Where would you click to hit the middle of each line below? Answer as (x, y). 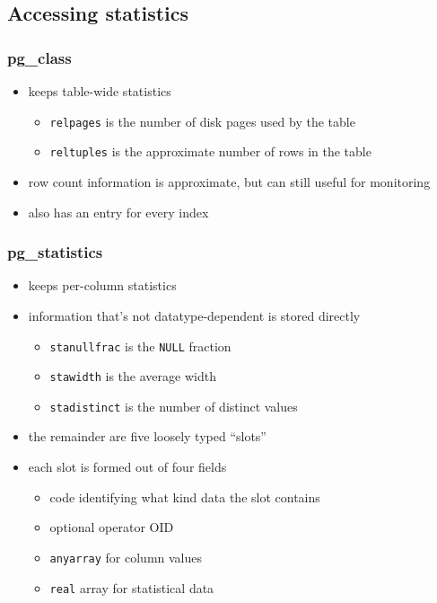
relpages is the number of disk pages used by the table (202, 121)
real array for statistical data (132, 587)
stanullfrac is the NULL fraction (140, 346)
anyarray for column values (126, 557)
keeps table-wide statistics (100, 91)
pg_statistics (55, 252)
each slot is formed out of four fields (127, 467)
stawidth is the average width (133, 376)
